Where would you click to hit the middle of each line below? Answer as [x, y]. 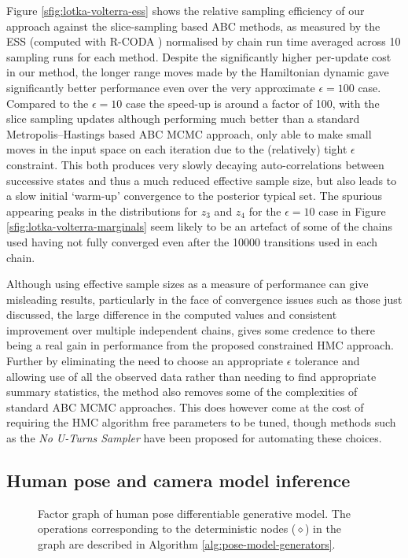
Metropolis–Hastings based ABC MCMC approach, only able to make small [189, 133]
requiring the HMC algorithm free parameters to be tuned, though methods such [201, 422]
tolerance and [327, 361]
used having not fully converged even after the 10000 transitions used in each [192, 241]
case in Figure [352, 211]
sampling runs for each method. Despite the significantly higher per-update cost [199, 56]
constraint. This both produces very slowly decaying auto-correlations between [195, 164]
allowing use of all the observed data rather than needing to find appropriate [191, 376]
